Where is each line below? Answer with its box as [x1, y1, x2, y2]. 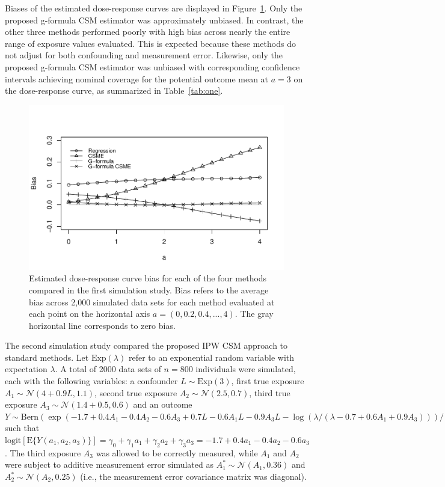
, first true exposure [231, 375, 304, 387]
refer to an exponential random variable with [128, 351, 295, 363]
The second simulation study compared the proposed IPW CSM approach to [5, 339, 288, 352]
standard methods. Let [5, 351, 89, 363]
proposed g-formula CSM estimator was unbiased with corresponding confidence [5, 60, 300, 73]
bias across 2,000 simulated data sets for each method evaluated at [29, 295, 275, 308]
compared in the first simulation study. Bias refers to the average [29, 283, 269, 296]
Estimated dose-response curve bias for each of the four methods [29, 272, 267, 284]
